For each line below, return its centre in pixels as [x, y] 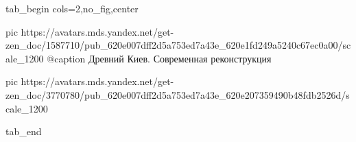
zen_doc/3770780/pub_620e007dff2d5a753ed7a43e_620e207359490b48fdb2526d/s [178, 94]
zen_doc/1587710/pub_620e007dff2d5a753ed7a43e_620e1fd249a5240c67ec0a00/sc [178, 45]
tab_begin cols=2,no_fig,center [72, 8]
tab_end [24, 131]
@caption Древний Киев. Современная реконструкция [159, 58]
